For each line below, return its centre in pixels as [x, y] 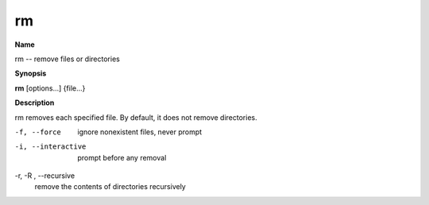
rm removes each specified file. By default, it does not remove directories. [136, 117]
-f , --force [38, 132]
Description [35, 102]
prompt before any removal [122, 157]
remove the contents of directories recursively [110, 187]
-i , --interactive [50, 147]
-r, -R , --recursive [45, 176]
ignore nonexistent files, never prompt [140, 132]
